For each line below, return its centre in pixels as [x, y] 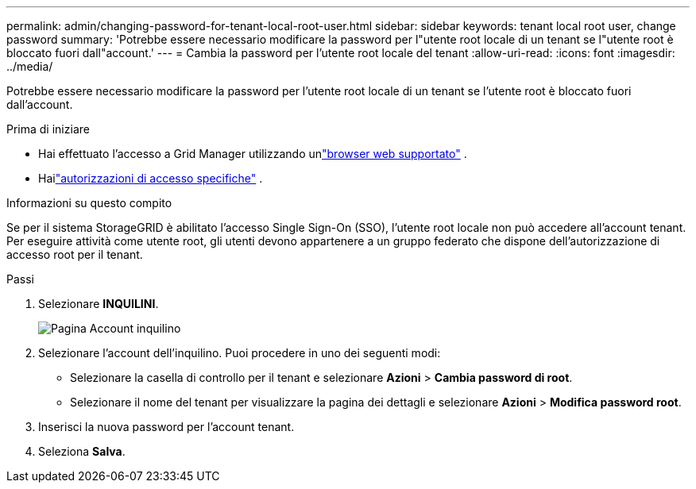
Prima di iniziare [48, 129]
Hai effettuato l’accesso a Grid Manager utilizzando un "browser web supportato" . [253, 154]
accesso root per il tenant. [75, 254]
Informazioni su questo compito [89, 203]
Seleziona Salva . [82, 451]
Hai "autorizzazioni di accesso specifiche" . [151, 178]
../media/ [30, 66]
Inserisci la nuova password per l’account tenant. [166, 427]
